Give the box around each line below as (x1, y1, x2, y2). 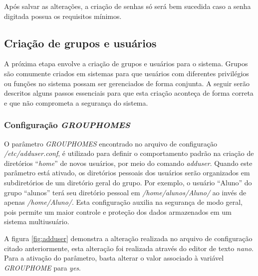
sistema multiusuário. (4, 216, 69, 227)
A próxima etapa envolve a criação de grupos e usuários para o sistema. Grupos (4, 58, 248, 69)
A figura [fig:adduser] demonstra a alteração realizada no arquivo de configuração (4, 233, 253, 243)
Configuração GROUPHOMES (4, 119, 130, 131)
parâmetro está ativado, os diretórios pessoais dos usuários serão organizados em (4, 167, 250, 178)
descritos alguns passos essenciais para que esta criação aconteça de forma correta (4, 88, 254, 98)
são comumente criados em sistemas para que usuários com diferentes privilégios (4, 68, 249, 78)
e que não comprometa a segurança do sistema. (4, 97, 148, 108)
